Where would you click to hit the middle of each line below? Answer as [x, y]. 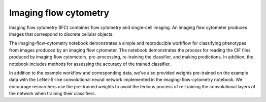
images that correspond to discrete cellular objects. [61, 34]
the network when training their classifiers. [52, 94]
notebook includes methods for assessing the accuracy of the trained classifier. [90, 64]
